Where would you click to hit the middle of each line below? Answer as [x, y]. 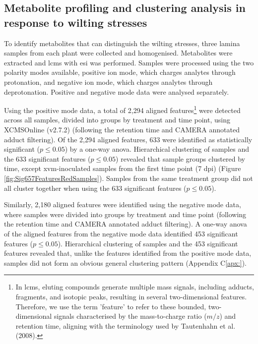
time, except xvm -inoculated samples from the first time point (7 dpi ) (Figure [123, 168]
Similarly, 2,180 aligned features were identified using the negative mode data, [123, 204]
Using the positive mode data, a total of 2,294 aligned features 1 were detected [122, 109]
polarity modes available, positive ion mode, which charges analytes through [120, 72]
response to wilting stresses [76, 22]
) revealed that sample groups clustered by [180, 158]
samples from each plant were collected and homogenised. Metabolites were [118, 53]
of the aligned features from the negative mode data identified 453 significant [121, 233]
